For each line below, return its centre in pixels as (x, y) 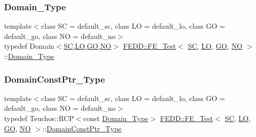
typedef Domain (29, 46)
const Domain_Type (116, 118)
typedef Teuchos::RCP (39, 118)
